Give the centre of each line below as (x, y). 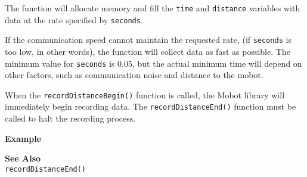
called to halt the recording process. (70, 118)
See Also (23, 158)
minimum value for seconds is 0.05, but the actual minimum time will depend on (153, 63)
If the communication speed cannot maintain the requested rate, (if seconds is (148, 40)
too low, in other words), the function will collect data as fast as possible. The (148, 51)
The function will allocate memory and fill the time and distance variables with (153, 8)
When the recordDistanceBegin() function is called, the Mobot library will (145, 94)
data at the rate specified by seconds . (74, 19)
